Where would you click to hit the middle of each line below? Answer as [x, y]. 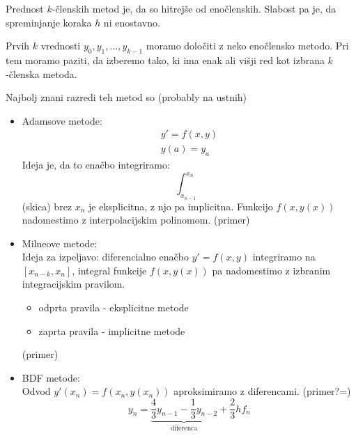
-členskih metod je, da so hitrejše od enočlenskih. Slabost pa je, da [194, 8]
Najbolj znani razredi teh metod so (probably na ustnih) [126, 97]
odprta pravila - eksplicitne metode [114, 307]
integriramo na [284, 257]
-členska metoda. [41, 73]
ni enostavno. [132, 22]
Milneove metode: [60, 243]
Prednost [25, 8]
